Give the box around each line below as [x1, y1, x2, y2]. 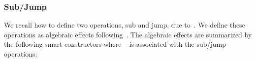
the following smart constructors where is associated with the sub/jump [4, 39, 226, 49]
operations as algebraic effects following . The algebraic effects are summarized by [4, 29, 252, 39]
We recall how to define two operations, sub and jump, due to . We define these [4, 20, 245, 30]
